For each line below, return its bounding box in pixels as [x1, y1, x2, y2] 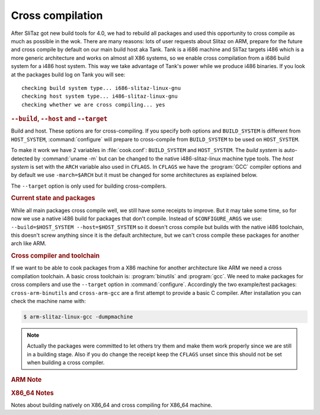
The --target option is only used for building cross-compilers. [11, 182, 167, 189]
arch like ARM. [11, 240, 47, 247]
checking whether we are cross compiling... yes [21, 101, 165, 108]
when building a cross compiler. [27, 359, 105, 366]
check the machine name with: [11, 297, 86, 304]
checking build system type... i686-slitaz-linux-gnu [21, 85, 181, 91]
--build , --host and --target [11, 115, 108, 123]
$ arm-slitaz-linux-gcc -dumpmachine [23, 313, 133, 320]
